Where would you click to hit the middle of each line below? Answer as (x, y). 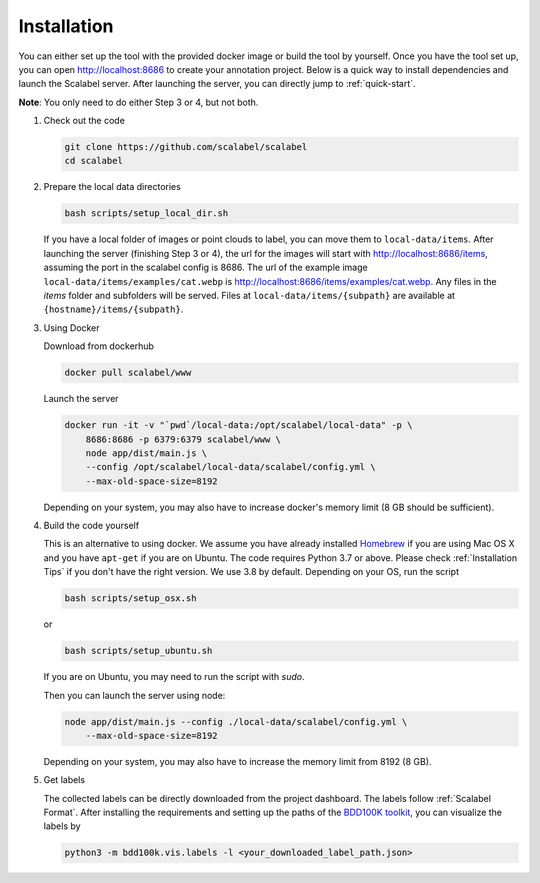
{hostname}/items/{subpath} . (113, 309)
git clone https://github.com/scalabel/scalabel (186, 147)
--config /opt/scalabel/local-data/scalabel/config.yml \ (230, 467)
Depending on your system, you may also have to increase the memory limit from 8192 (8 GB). (237, 761)
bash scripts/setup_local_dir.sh (146, 213)
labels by (62, 826)
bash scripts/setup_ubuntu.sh (138, 651)
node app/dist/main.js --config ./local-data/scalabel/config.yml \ (236, 721)
